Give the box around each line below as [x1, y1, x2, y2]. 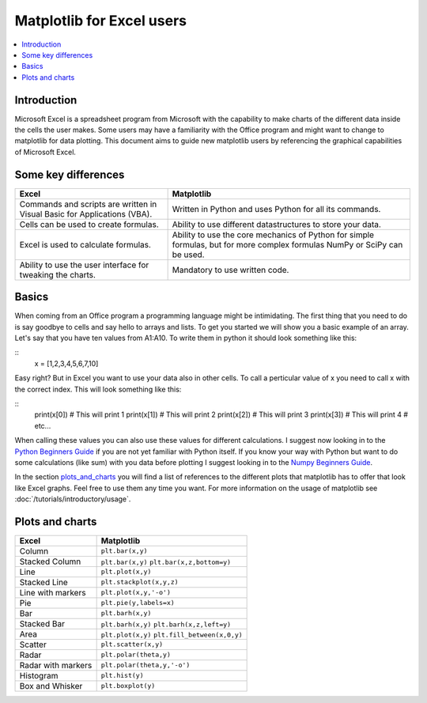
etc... [34, 421, 51, 430]
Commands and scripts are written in [19, 198, 157, 210]
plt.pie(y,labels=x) [100, 599, 176, 607]
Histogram [19, 670, 59, 681]
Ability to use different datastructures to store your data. [172, 218, 381, 229]
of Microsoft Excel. [14, 147, 77, 157]
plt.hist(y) [100, 671, 144, 680]
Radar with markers [19, 660, 93, 671]
